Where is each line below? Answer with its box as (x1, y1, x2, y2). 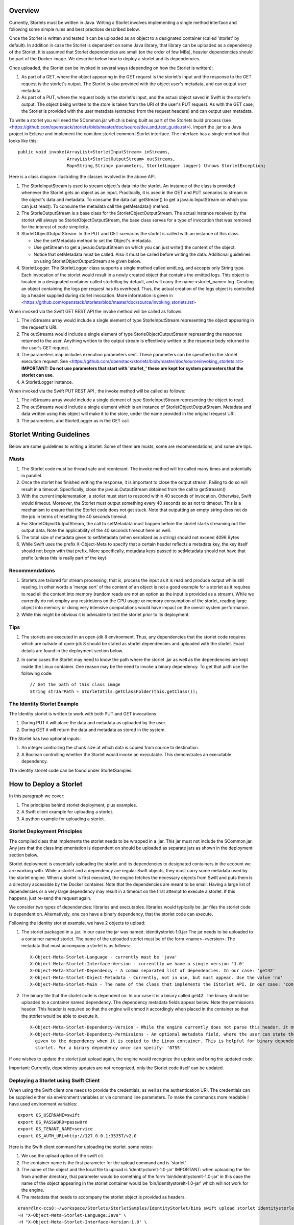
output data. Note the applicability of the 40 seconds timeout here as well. (21, 527, 171, 534)
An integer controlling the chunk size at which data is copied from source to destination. (21, 745, 199, 751)
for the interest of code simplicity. (21, 224, 90, 230)
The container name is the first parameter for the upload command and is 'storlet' (21, 1159, 186, 1166)
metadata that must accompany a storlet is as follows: (21, 943, 130, 949)
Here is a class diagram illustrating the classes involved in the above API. (9, 174, 156, 180)
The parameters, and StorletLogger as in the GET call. (21, 417, 130, 423)
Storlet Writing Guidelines (9, 430, 90, 439)
